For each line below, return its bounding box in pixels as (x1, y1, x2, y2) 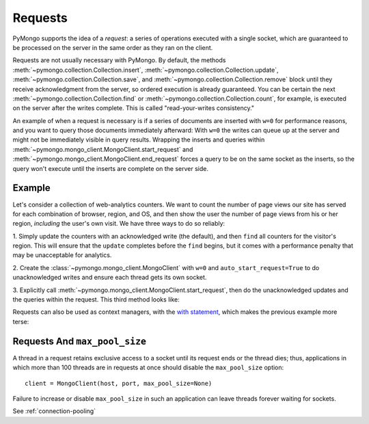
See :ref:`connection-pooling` (12, 407, 96, 415)
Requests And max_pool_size (12, 335, 147, 347)
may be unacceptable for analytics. (12, 251, 112, 259)
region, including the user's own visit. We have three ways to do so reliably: (12, 220, 225, 228)
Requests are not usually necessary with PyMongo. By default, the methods (12, 56, 226, 64)
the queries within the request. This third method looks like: (12, 295, 180, 304)
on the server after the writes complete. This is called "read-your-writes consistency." (12, 104, 255, 112)
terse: (12, 317, 29, 326)
